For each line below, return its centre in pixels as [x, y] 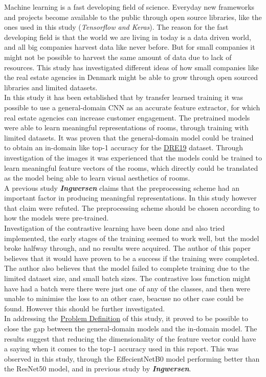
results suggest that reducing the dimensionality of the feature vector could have [130, 338]
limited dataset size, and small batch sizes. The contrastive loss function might [128, 278]
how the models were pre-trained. [57, 218]
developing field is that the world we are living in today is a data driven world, [128, 37]
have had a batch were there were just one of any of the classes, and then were [127, 288]
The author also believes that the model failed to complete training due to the [127, 268]
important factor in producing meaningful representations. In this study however [130, 198]
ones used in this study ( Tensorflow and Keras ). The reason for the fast [116, 27]
